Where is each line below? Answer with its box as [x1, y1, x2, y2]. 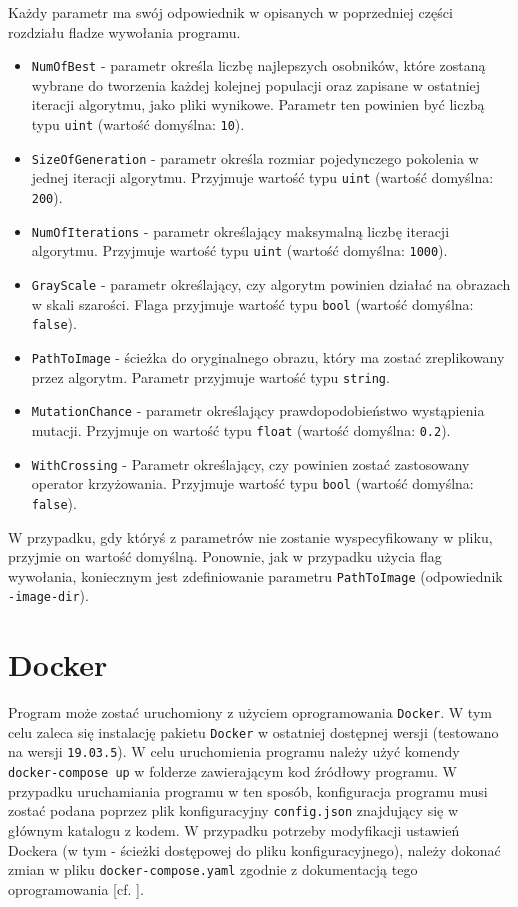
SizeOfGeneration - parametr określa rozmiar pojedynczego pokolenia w [31, 147, 479, 168]
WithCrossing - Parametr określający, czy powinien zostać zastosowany [31, 453, 470, 474]
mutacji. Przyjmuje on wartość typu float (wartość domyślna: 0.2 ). [31, 419, 451, 440]
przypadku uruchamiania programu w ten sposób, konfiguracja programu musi [8, 780, 488, 801]
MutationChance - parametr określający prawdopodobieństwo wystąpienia [31, 400, 485, 421]
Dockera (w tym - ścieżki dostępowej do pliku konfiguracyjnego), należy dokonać [8, 839, 501, 860]
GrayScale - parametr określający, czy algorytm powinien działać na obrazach [31, 273, 511, 294]
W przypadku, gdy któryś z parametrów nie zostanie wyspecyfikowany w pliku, [8, 526, 493, 547]
